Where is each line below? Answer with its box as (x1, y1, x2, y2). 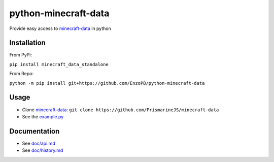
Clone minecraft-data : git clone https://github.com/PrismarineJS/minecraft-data (22, 107, 219, 113)
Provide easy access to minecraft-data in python (9, 25, 111, 31)
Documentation (9, 127, 60, 136)
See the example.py (22, 113, 64, 119)
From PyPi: (9, 52, 32, 58)
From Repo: (9, 71, 34, 77)
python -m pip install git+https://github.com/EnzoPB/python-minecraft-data (9, 80, 205, 86)
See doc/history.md (22, 147, 63, 153)
